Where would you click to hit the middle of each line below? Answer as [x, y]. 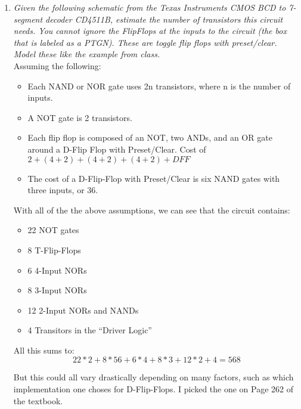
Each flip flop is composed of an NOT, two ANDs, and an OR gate [150, 137]
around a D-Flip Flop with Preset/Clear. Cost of [117, 149]
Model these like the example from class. [87, 54]
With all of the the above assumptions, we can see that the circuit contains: [152, 210]
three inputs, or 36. [63, 190]
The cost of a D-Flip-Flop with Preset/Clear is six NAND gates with [154, 178]
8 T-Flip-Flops [54, 250]
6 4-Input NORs [57, 270]
